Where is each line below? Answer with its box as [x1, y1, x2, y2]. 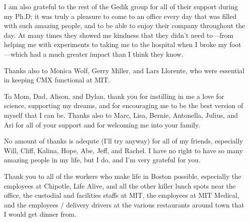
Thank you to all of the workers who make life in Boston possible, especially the [4, 171, 241, 181]
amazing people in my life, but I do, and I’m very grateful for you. [4, 155, 201, 165]
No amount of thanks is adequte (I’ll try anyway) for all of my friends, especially [4, 136, 243, 146]
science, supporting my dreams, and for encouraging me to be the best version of [4, 100, 243, 111]
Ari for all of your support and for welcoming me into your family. [4, 119, 200, 129]
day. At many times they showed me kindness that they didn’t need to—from [4, 30, 234, 40]
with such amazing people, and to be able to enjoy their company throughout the [4, 20, 245, 31]
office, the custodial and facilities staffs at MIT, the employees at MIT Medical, [4, 190, 239, 200]
